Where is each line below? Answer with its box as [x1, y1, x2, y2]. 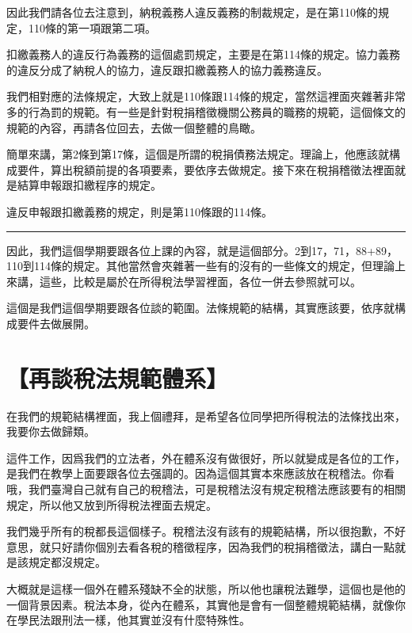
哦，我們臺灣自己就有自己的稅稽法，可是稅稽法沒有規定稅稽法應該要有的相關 [6, 481, 406, 497]
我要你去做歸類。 [6, 423, 95, 440]
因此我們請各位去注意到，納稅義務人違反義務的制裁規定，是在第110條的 [6, 4, 378, 20]
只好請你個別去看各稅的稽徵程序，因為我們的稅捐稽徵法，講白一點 [50, 538, 395, 555]
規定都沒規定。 [28, 554, 106, 570]
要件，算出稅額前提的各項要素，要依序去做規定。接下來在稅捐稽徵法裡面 [17, 161, 395, 177]
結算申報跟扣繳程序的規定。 [17, 177, 162, 193]
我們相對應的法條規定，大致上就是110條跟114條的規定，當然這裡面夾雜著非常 [6, 88, 406, 105]
